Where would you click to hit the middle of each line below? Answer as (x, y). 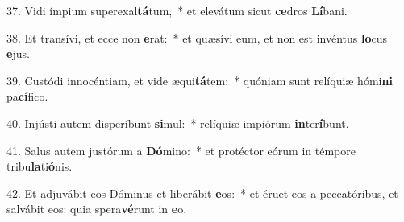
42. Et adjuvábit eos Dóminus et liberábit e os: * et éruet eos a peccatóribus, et (202, 193)
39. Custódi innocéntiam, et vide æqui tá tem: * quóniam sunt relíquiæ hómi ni (200, 80)
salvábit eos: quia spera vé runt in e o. (97, 209)
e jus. (18, 53)
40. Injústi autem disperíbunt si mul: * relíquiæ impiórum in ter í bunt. (178, 123)
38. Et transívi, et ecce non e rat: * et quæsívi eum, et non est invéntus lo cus (197, 37)
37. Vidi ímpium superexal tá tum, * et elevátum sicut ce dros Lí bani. (177, 10)
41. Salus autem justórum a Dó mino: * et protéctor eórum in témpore (181, 150)
